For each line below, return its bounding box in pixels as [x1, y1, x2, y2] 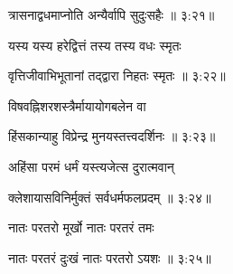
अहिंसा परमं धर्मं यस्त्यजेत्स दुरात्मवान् [8, 156, 174, 175]
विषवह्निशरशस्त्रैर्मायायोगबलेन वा [8, 96, 146, 115]
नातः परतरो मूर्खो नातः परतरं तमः [8, 218, 154, 237]
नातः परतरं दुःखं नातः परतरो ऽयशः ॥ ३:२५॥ [8, 248, 211, 267]
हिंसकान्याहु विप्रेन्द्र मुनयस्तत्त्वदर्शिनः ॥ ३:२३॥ [8, 127, 216, 146]
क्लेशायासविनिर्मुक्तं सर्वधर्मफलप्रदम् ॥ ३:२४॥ [8, 187, 211, 206]
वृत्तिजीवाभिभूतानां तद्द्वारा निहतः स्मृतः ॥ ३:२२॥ [8, 66, 226, 85]
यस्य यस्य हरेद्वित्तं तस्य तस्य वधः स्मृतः [8, 35, 182, 54]
